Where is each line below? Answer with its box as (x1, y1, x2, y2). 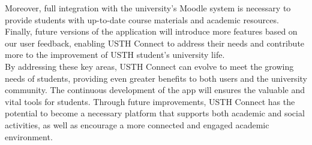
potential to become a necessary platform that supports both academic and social (5, 107, 305, 119)
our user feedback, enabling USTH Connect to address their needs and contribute (5, 36, 305, 49)
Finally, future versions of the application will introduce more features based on (5, 25, 298, 38)
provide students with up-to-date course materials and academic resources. (5, 13, 279, 26)
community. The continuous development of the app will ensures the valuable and (5, 84, 305, 96)
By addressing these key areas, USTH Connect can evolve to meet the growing (5, 60, 294, 72)
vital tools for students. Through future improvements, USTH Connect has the (5, 95, 295, 107)
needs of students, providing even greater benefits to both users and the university (5, 72, 307, 84)
